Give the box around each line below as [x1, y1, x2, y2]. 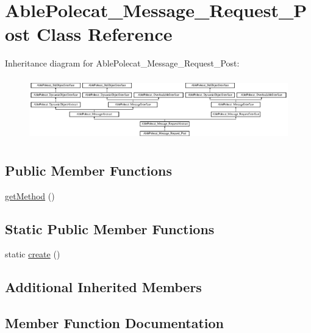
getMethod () [5, 189, 55, 202]
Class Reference [37, 21, 173, 46]
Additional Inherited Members [5, 277, 202, 296]
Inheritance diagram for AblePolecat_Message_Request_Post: [5, 57, 240, 70]
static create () [5, 248, 60, 260]
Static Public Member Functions [5, 219, 215, 238]
